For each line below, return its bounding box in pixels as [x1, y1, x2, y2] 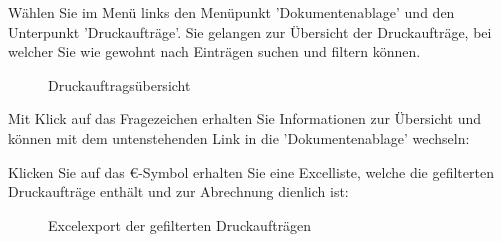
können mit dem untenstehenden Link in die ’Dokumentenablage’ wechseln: [8, 127, 470, 148]
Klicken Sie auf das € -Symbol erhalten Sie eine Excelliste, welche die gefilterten [8, 161, 494, 182]
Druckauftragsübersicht [48, 74, 191, 95]
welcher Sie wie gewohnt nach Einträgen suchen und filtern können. [8, 41, 421, 62]
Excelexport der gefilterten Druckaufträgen [48, 214, 312, 235]
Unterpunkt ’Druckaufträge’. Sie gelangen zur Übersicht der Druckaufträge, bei [8, 21, 492, 42]
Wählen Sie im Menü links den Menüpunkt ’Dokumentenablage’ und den [8, 2, 455, 22]
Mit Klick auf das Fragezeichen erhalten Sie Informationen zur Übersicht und [8, 108, 482, 129]
